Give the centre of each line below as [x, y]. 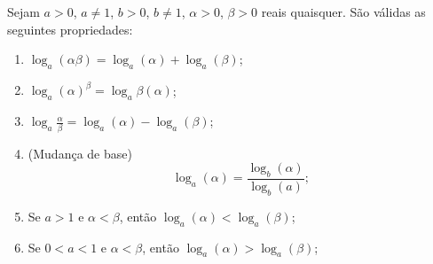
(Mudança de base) [80, 153]
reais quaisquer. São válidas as [343, 12]
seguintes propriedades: [70, 29]
